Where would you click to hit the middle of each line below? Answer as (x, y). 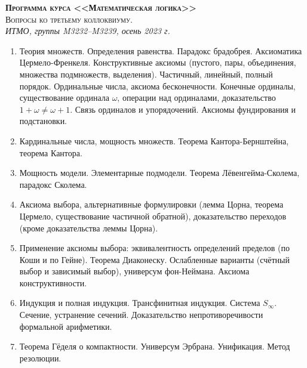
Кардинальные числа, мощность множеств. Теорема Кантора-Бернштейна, (154, 140)
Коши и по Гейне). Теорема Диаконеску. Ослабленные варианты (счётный (154, 259)
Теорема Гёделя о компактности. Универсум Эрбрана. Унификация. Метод (155, 346)
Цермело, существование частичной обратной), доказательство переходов (153, 216)
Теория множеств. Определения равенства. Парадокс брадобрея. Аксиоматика (161, 50)
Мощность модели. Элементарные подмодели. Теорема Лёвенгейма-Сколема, (159, 173)
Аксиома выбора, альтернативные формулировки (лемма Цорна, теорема (151, 204)
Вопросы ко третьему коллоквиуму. (69, 19)
